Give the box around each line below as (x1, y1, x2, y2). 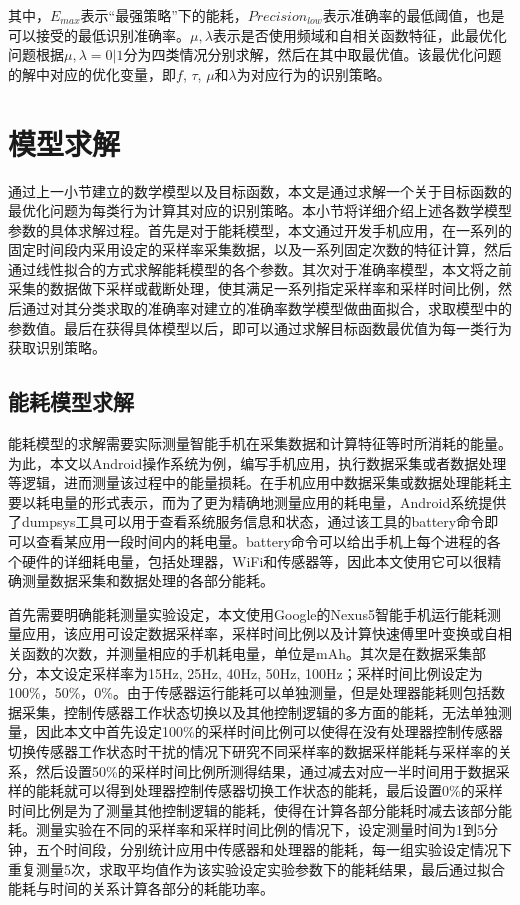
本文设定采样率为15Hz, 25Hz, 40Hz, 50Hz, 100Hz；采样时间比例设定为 (35, 662, 483, 683)
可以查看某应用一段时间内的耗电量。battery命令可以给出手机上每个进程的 (8, 531, 487, 552)
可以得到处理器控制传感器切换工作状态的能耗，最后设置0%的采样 (77, 780, 503, 801)
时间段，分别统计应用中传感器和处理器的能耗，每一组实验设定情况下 (63, 838, 512, 859)
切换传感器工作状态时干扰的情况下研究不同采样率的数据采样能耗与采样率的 (8, 740, 498, 761)
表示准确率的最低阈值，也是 (322, 5, 505, 25)
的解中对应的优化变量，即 (8, 63, 176, 84)
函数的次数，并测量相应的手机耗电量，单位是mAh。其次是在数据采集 (21, 642, 472, 663)
